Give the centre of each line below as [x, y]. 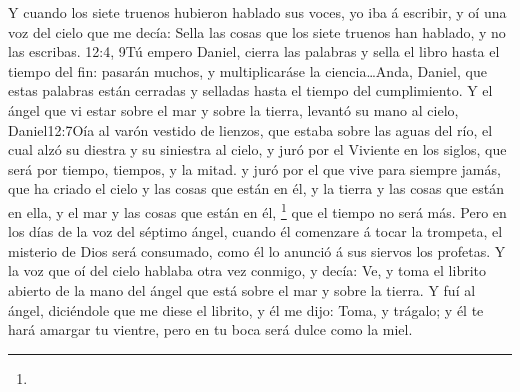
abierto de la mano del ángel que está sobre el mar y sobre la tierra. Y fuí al [242, 289]
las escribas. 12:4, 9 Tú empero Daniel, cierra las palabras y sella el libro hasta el [254, 51]
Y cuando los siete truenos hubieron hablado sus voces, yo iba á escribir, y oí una [257, 12]
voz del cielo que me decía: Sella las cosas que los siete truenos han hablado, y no [257, 31]
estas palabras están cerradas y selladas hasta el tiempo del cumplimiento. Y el [250, 90]
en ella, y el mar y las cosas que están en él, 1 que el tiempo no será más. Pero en [257, 210]
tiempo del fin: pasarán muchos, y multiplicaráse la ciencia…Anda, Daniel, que [247, 70]
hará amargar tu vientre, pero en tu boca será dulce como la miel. [210, 329]
